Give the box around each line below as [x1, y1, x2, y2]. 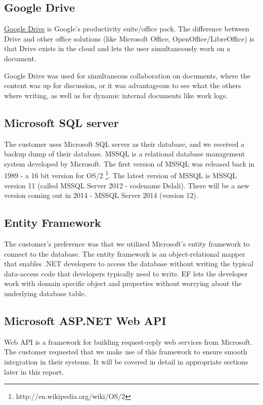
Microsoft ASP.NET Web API [4, 312, 166, 328]
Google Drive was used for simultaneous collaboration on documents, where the [4, 70, 250, 80]
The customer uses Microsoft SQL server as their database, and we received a [4, 138, 244, 149]
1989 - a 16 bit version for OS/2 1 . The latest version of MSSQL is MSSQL [4, 169, 237, 180]
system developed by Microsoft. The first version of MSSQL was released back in [4, 158, 255, 169]
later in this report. [4, 366, 64, 377]
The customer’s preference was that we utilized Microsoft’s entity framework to [4, 238, 250, 249]
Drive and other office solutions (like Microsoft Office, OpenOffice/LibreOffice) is [4, 33, 254, 44]
